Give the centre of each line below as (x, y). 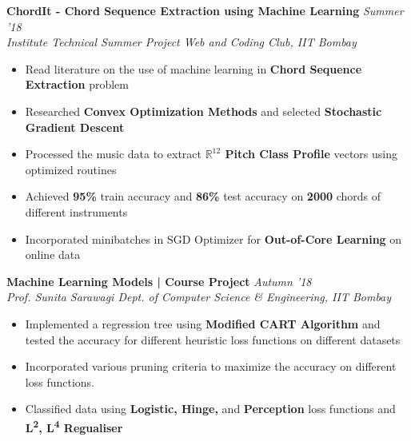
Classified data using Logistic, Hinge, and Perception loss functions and (210, 409)
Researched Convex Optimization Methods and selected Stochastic (204, 111)
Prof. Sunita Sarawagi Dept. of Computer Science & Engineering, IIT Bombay (199, 297)
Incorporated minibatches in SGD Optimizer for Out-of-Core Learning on (213, 238)
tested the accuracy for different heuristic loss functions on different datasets (213, 339)
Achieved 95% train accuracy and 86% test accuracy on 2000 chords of (203, 196)
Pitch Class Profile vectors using (311, 154)
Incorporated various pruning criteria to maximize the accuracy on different (211, 366)
